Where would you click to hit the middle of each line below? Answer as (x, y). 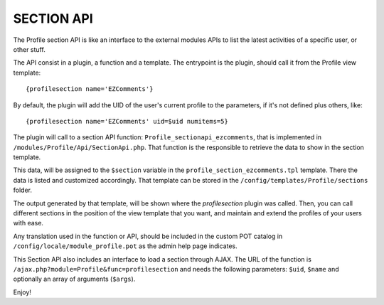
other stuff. (29, 49)
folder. (22, 190)
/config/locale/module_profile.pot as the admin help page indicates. (125, 246)
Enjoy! (22, 292)
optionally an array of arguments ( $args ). (74, 279)
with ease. (28, 223)
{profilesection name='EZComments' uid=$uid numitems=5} (127, 121)
